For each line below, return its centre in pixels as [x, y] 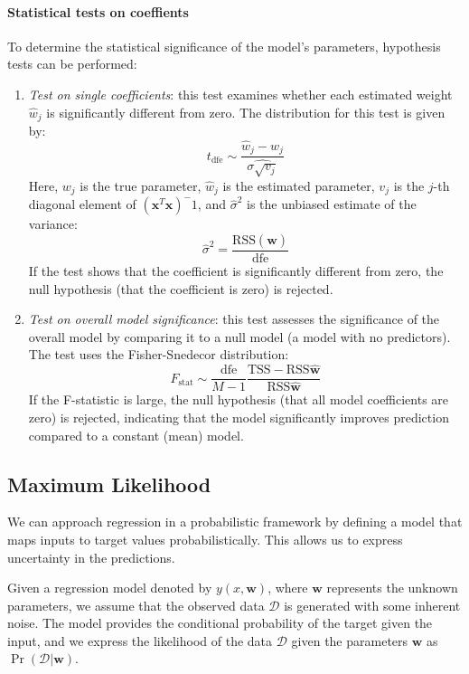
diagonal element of [82, 204]
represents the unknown [392, 588]
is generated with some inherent [372, 605]
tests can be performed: [72, 64]
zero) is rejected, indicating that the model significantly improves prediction [239, 417]
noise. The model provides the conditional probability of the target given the [220, 623]
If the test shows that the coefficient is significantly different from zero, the [236, 271]
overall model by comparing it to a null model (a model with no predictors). [239, 336]
